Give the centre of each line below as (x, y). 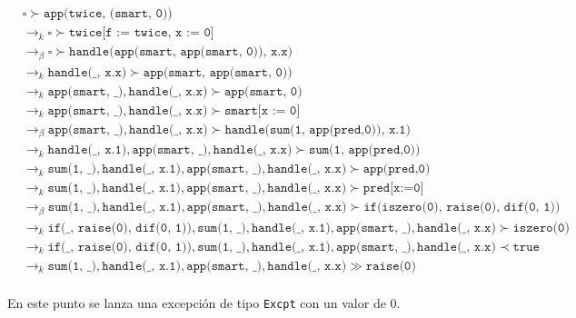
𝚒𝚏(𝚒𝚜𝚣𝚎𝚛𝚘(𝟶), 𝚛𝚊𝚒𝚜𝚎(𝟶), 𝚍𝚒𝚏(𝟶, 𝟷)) (462, 208)
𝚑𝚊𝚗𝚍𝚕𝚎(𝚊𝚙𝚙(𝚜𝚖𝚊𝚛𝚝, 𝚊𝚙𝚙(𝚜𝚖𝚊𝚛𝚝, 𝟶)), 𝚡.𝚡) (181, 52)
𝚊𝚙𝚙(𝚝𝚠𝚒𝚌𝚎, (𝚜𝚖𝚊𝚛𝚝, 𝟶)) (108, 14)
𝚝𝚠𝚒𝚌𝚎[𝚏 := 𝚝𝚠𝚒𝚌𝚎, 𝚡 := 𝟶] (141, 33)
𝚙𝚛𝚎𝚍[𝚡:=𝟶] (393, 189)
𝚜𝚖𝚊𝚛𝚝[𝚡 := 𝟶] (263, 110)
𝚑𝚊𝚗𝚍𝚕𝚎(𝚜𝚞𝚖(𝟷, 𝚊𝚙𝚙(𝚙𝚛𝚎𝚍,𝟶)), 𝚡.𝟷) (318, 129)
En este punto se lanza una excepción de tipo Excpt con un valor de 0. (204, 302)
